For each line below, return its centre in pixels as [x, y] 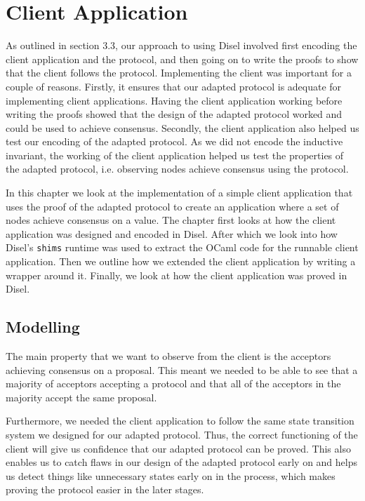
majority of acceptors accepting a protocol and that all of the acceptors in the [173, 383]
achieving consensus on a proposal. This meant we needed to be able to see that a [182, 369]
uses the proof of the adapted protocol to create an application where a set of [172, 206]
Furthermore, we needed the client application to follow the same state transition [180, 421]
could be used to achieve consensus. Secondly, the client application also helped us [182, 127]
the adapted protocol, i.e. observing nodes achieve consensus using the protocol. [177, 169]
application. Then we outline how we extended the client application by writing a [181, 261]
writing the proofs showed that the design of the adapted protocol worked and [174, 114]
